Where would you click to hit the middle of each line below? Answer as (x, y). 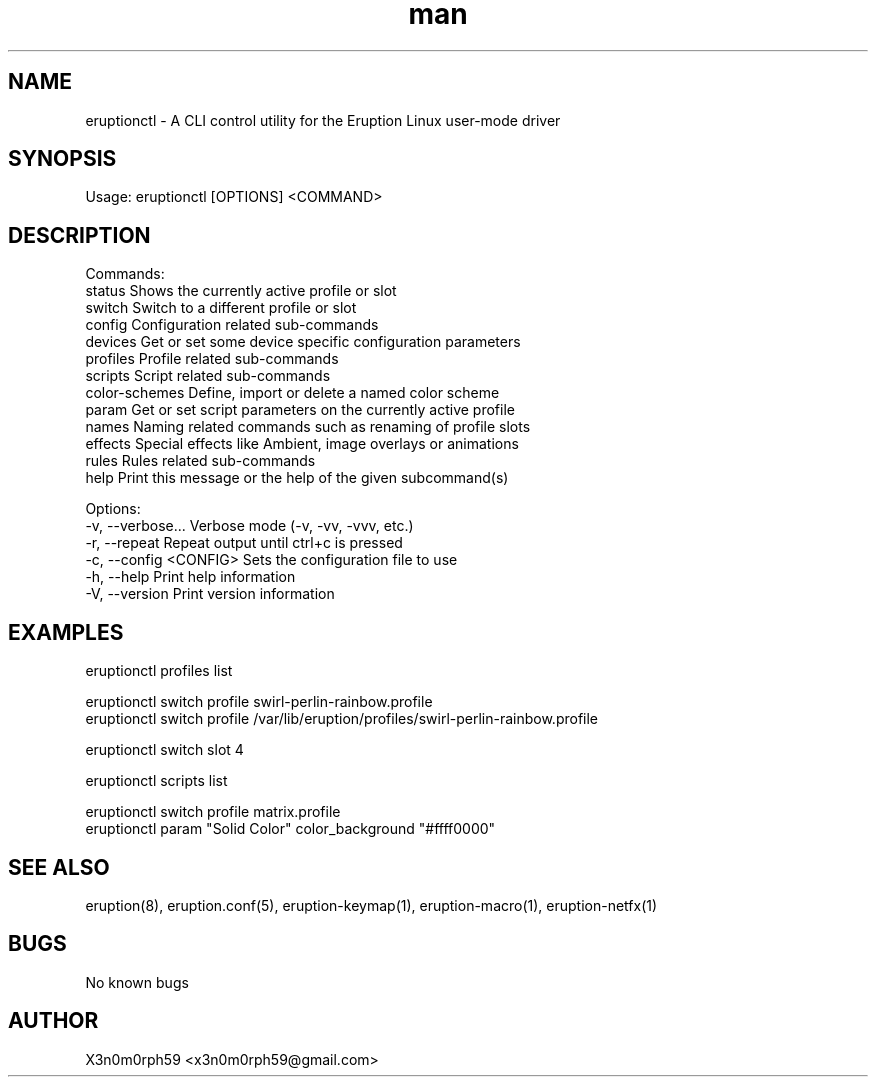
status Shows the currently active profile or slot (241, 291)
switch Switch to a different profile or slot (221, 308)
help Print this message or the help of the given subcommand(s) (297, 478)
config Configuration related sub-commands (232, 325)
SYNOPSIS (62, 159)
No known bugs (137, 982)
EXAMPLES (66, 632)
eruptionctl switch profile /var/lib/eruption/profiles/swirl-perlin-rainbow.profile (342, 719)
